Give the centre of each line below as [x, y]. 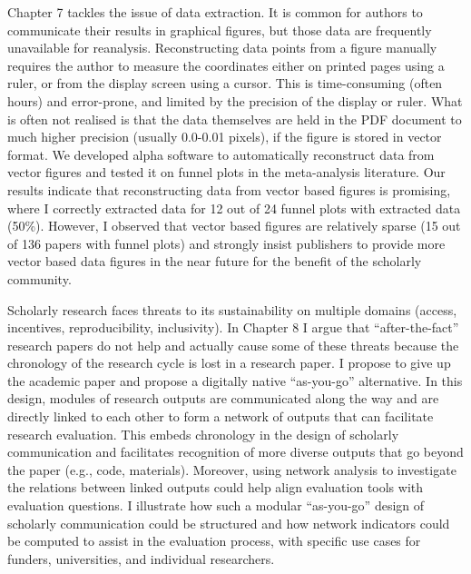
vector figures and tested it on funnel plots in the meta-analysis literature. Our [226, 172]
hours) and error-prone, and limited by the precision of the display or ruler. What [235, 100]
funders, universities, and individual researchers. [141, 558]
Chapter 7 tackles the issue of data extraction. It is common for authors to [215, 12]
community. [39, 278]
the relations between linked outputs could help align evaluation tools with [216, 487]
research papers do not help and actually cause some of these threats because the [233, 345]
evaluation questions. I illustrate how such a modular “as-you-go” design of [216, 505]
